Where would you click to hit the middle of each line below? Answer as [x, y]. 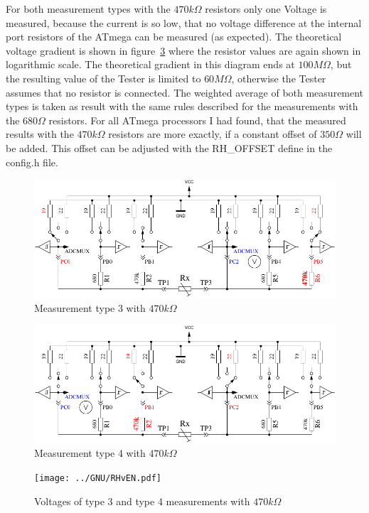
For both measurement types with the [88, 9]
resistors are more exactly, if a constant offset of [213, 134]
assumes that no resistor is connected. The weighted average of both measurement [185, 92]
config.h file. [32, 162]
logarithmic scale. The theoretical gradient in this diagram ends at [150, 64]
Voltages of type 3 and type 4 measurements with [142, 501]
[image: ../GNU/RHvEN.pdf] [98, 479]
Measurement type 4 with [90, 453]
